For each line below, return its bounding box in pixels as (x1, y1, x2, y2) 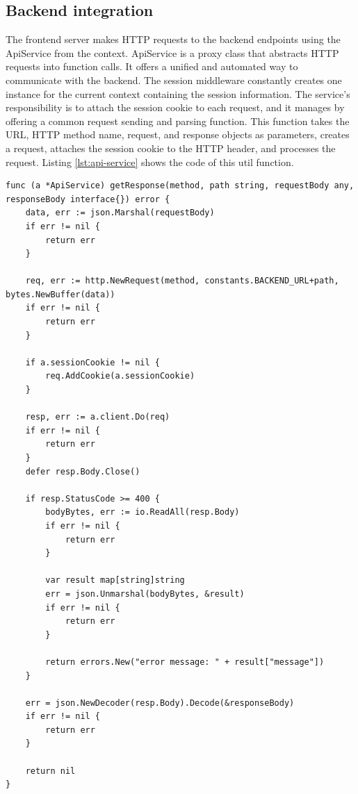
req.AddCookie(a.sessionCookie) (45, 371, 195, 381)
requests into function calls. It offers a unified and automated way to (6, 59, 298, 74)
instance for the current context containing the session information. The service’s (6, 86, 350, 101)
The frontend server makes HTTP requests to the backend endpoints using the (6, 32, 341, 47)
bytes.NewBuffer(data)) (6, 289, 115, 299)
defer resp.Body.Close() (25, 466, 140, 477)
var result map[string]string (45, 575, 185, 586)
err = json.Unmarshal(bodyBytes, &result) (45, 588, 245, 599)
